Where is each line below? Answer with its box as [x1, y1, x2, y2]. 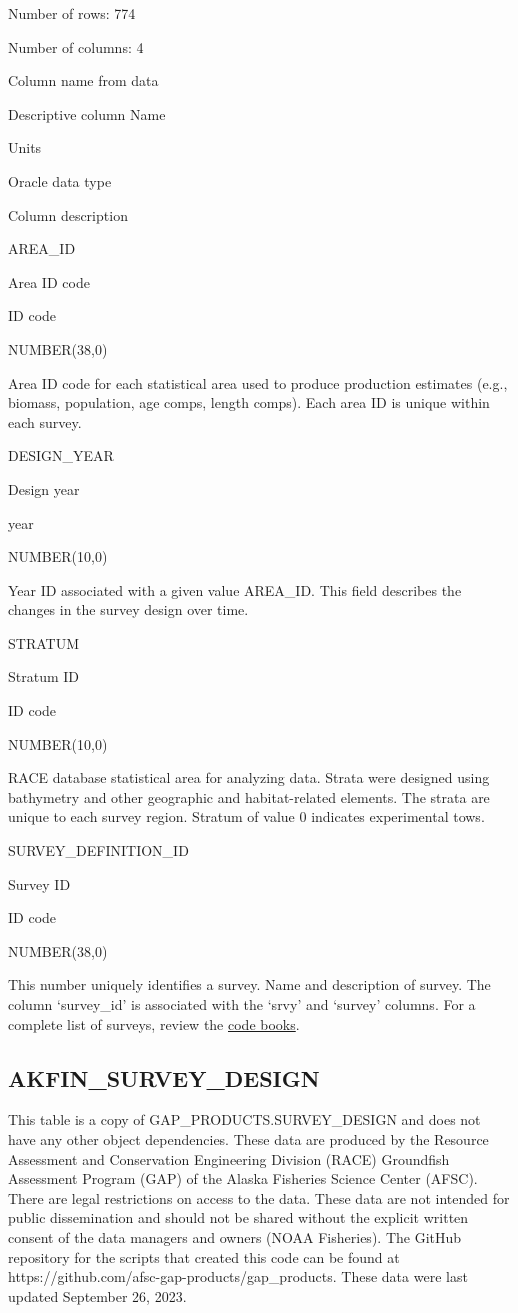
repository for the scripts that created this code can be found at [8, 1246, 400, 1267]
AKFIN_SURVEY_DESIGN [8, 1062, 320, 1093]
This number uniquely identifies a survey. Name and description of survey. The [8, 974, 491, 995]
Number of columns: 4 [8, 36, 144, 57]
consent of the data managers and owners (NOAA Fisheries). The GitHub [8, 1226, 462, 1247]
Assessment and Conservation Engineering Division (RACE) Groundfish [8, 1148, 450, 1169]
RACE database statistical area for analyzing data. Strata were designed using [8, 767, 490, 788]
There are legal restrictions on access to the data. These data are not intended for [8, 1187, 510, 1208]
